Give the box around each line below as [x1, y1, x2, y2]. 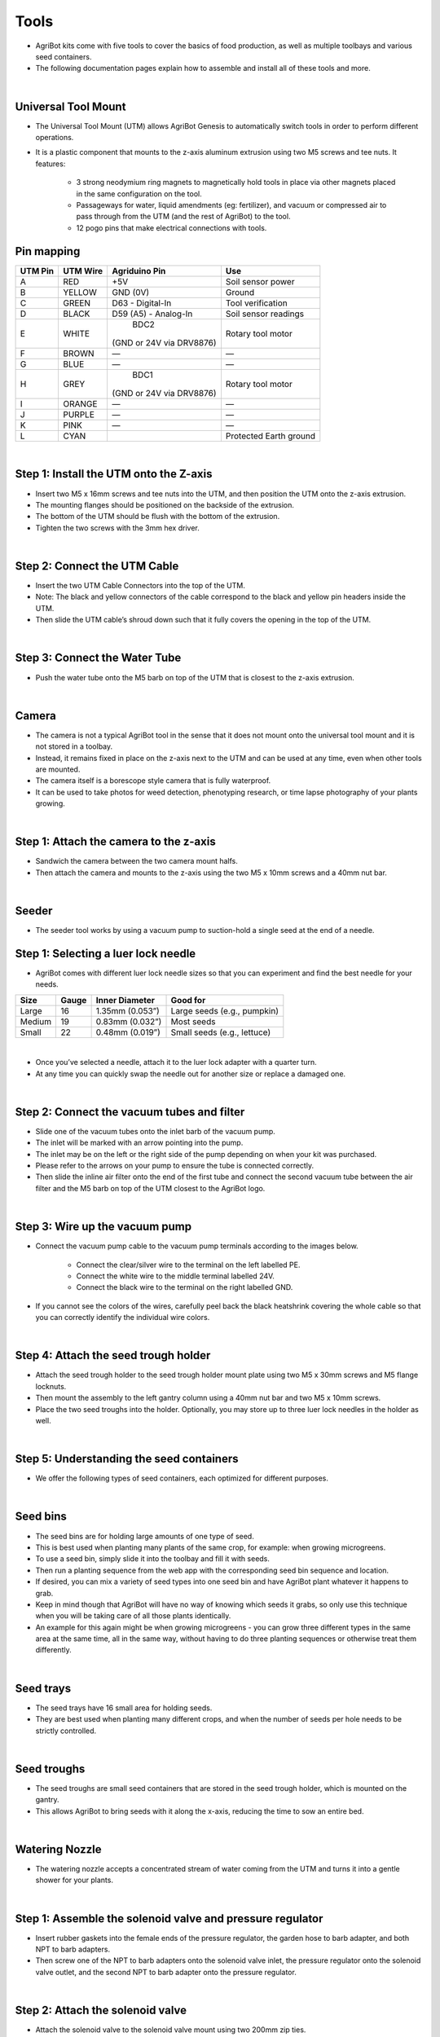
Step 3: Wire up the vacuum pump [15, 1220, 192, 1234]
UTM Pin [20, 265, 55, 276]
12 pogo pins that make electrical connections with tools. [76, 222, 267, 232]
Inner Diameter [95, 994, 155, 1005]
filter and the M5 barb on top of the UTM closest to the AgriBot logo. [35, 1183, 266, 1193]
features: [35, 159, 66, 169]
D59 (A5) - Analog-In [112, 308, 193, 319]
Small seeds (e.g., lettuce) [170, 1027, 271, 1038]
